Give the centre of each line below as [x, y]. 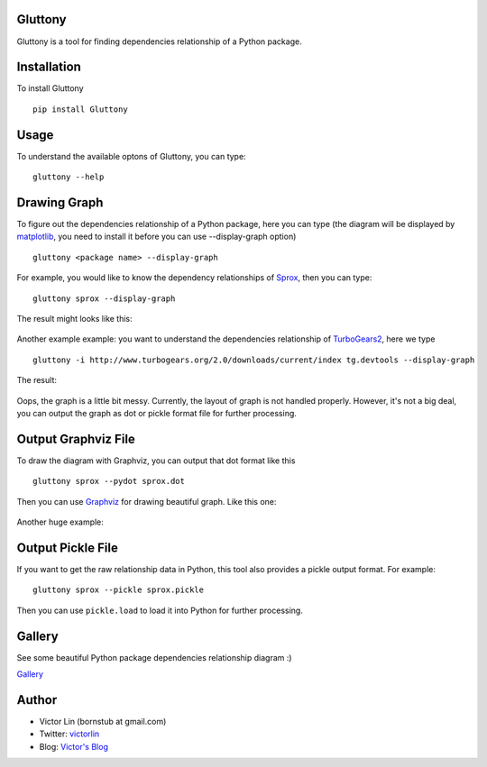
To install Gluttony [51, 88]
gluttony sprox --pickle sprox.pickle [119, 590]
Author [37, 700]
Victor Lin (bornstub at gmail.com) [103, 721]
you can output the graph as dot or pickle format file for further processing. [157, 413]
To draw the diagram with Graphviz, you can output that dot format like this [156, 461]
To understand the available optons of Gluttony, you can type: [132, 156]
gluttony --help [69, 177]
